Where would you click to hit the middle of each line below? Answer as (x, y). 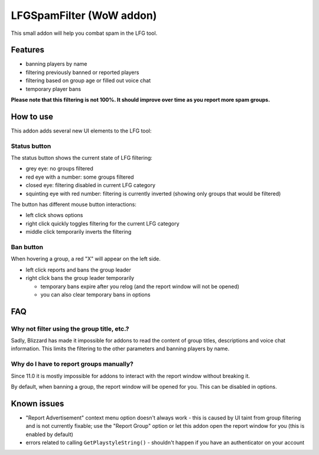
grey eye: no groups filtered (60, 169)
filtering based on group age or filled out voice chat (88, 80)
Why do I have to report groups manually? (72, 364)
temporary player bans (53, 89)
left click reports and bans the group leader (78, 270)
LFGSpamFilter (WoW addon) (84, 15)
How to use (32, 116)
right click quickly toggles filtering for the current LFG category (102, 223)
